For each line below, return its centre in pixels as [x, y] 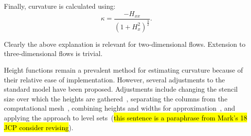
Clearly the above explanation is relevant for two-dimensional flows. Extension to [125, 44]
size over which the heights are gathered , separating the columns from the [116, 98]
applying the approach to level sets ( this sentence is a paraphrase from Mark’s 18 [126, 118]
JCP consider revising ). [39, 127]
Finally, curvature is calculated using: [60, 6]
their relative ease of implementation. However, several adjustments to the [115, 79]
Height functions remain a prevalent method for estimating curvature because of [124, 70]
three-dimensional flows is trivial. [53, 53]
